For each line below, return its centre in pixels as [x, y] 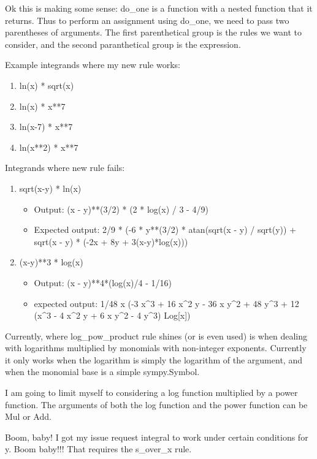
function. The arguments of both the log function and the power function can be [156, 404]
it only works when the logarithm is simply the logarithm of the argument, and [154, 359]
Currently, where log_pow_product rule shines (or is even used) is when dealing [156, 336]
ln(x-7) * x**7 [46, 127]
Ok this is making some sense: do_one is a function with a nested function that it [159, 8]
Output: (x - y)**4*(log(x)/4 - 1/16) [103, 282]
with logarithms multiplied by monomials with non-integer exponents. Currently [156, 348]
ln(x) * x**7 [42, 106]
